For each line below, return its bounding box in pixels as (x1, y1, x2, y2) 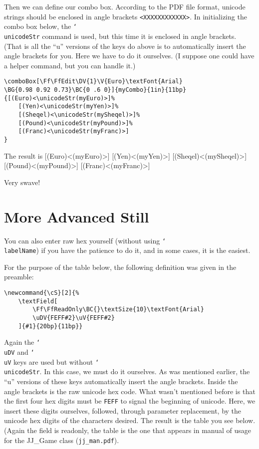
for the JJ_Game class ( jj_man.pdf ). (4, 435, 119, 445)
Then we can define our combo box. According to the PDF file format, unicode (4, 1, 246, 11)
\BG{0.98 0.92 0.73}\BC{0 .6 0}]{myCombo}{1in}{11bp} (4, 86, 187, 93)
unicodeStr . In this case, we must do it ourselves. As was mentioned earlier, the (4, 366, 250, 377)
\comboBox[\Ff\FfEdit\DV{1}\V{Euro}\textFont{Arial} (4, 78, 183, 85)
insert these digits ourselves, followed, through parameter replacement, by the (4, 405, 242, 416)
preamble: (4, 271, 34, 282)
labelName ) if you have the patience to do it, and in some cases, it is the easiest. (4, 245, 251, 255)
